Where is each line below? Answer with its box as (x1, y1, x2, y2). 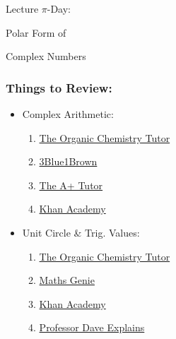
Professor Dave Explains (39, 320, 145, 335)
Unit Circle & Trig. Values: (22, 225, 140, 239)
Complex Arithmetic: (22, 107, 114, 121)
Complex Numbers (6, 49, 86, 64)
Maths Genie (39, 273, 95, 287)
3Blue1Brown (39, 154, 98, 169)
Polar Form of (6, 25, 66, 40)
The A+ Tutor (39, 177, 103, 192)
